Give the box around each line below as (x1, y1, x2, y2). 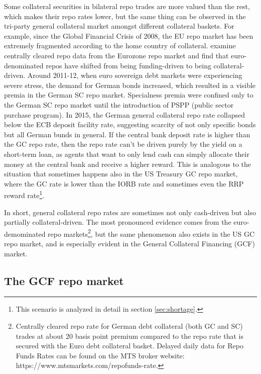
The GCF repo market (4, 272, 124, 288)
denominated (4, 60, 44, 70)
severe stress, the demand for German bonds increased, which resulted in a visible (4, 79, 256, 90)
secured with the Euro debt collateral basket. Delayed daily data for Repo (16, 340, 243, 351)
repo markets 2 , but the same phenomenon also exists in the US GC (48, 227, 255, 239)
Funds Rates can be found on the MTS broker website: (16, 350, 185, 360)
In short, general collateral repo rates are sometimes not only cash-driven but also (4, 207, 256, 217)
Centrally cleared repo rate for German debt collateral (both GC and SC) (16, 320, 243, 331)
